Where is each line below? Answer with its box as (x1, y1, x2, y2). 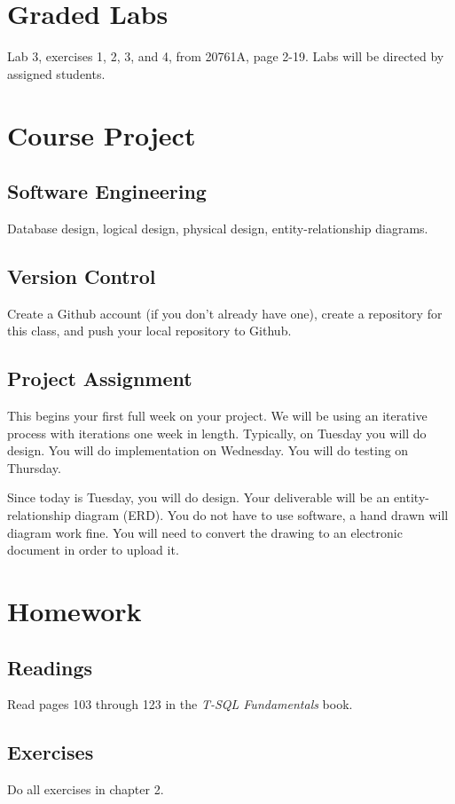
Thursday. (7, 458, 61, 477)
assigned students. (7, 64, 106, 83)
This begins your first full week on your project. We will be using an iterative (7, 406, 428, 425)
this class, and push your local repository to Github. (7, 321, 292, 340)
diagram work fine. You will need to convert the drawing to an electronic (7, 523, 403, 541)
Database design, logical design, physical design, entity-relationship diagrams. (7, 218, 428, 237)
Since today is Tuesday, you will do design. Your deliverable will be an (7, 488, 390, 507)
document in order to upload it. (7, 540, 179, 559)
